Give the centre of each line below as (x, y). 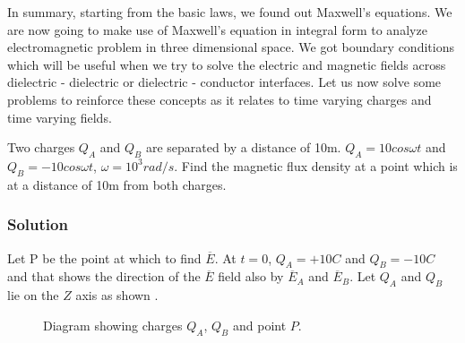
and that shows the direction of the (104, 276)
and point (259, 325)
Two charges (41, 147)
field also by (251, 276)
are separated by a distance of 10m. (243, 147)
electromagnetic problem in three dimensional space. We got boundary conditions (231, 47)
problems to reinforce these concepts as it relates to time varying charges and (220, 99)
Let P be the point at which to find (104, 257)
